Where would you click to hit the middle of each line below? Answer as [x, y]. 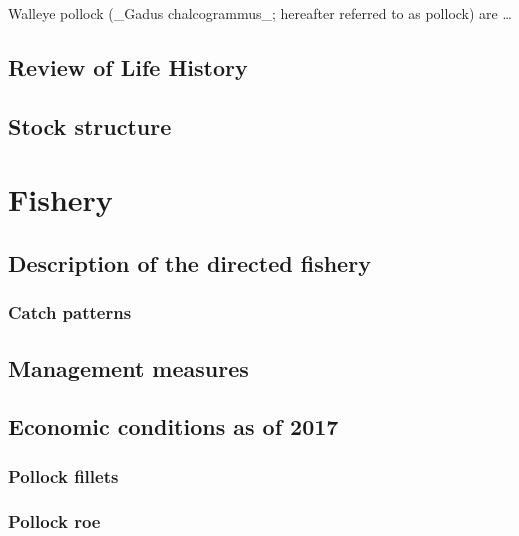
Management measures [128, 367]
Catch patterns [70, 312]
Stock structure [90, 125]
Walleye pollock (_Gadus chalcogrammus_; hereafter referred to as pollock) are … [260, 13]
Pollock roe [54, 521]
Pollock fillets [63, 475]
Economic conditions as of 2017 [173, 426]
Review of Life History [128, 66]
